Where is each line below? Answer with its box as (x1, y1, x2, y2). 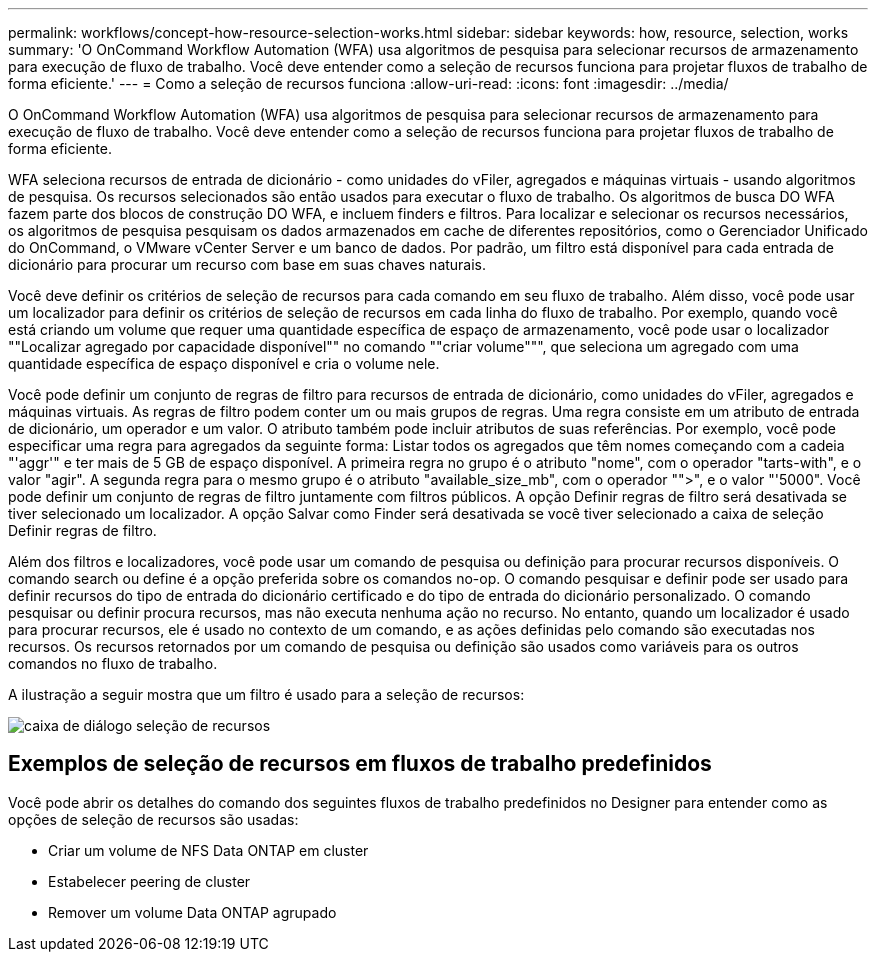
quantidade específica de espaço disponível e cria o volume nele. (8, 355, 440, 372)
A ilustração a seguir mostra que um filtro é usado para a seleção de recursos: (8, 686, 525, 703)
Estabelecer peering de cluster (48, 872, 251, 890)
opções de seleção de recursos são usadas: (8, 810, 299, 828)
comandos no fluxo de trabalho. (8, 655, 218, 672)
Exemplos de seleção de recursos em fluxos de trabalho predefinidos (8, 751, 712, 777)
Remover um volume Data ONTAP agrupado (48, 903, 337, 921)
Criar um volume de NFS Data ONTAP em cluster (48, 841, 369, 859)
